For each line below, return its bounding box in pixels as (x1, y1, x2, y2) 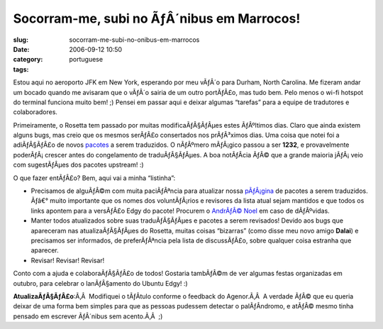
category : (13, 55, 43, 64)
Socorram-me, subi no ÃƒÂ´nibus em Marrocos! (13, 11, 301, 26)
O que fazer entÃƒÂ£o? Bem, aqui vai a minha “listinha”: (13, 174, 176, 182)
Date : (13, 45, 30, 53)
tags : (13, 65, 29, 74)
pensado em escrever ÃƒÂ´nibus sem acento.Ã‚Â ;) (13, 312, 163, 320)
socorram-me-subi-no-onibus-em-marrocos (69, 35, 200, 44)
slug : (13, 35, 28, 44)
